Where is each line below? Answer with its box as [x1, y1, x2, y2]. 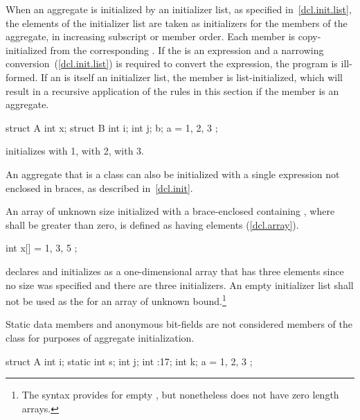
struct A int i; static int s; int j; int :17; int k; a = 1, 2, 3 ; [6, 353, 253, 368]
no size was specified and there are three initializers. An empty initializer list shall [6, 277, 354, 292]
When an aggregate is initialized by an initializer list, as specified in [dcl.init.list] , [6, 2, 352, 16]
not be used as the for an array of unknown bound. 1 [6, 292, 226, 308]
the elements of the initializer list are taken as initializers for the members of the [6, 15, 348, 30]
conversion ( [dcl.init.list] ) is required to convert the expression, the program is [6, 56, 338, 71]
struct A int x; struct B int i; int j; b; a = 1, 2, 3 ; [6, 120, 218, 134]
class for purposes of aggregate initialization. [6, 330, 195, 344]
